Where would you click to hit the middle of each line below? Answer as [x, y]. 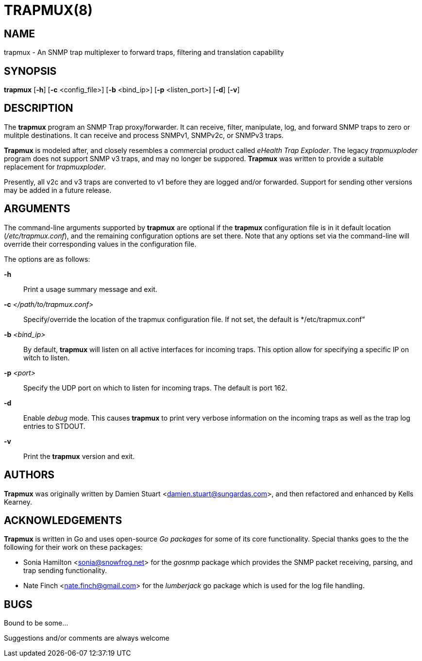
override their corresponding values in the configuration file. [100, 244]
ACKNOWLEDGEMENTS [63, 520]
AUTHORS [29, 475]
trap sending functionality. [65, 571]
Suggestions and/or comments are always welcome [87, 638]
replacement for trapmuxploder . [55, 167]
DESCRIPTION [39, 108]
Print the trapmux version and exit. [79, 456]
